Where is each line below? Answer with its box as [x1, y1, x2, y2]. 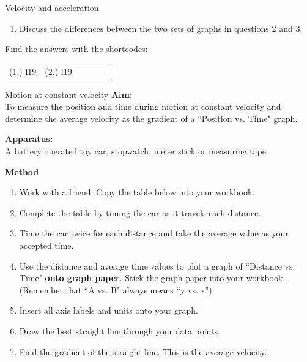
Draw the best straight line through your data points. [19, 324, 220, 337]
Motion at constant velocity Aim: [5, 88, 133, 100]
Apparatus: [5, 132, 53, 145]
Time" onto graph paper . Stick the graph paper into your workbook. [19, 271, 286, 284]
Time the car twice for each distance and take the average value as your [19, 227, 289, 239]
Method [5, 165, 39, 178]
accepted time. [19, 238, 74, 251]
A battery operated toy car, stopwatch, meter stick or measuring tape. [5, 145, 268, 157]
